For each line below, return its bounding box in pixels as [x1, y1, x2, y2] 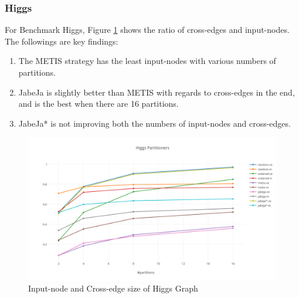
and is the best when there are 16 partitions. [18, 97, 179, 110]
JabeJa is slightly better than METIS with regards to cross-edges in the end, [18, 86, 295, 98]
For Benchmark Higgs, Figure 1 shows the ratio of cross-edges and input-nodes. [5, 23, 290, 36]
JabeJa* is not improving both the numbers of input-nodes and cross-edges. [18, 117, 291, 129]
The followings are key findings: [5, 35, 118, 47]
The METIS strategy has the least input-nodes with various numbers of [18, 55, 276, 67]
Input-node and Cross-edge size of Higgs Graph [28, 282, 198, 294]
